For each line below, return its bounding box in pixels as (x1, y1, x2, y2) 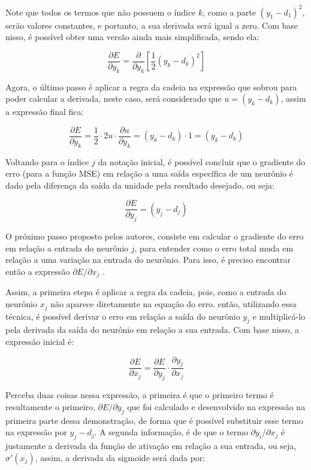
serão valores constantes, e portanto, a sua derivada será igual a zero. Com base (5, 19, 298, 31)
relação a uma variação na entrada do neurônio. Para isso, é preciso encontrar (5, 253, 291, 266)
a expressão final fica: (5, 105, 84, 118)
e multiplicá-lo (252, 310, 306, 322)
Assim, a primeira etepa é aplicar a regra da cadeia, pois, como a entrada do (5, 286, 286, 298)
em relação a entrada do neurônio (5, 241, 129, 254)
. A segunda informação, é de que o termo (94, 426, 248, 438)
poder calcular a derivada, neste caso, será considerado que (5, 92, 222, 105)
